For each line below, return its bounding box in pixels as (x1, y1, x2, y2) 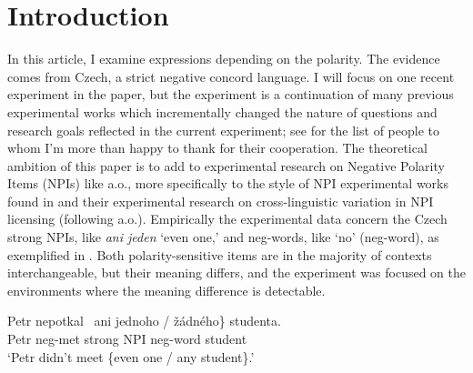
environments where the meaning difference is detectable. (7, 280, 326, 299)
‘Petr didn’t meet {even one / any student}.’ (7, 347, 255, 366)
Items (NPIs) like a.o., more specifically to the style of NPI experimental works (7, 174, 449, 193)
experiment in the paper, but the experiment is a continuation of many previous (7, 85, 454, 104)
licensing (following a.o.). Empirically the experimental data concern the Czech (7, 209, 448, 228)
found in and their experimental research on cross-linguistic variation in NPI (7, 191, 434, 210)
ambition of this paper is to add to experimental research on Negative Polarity (7, 156, 445, 175)
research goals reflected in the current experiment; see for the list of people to (7, 120, 439, 139)
